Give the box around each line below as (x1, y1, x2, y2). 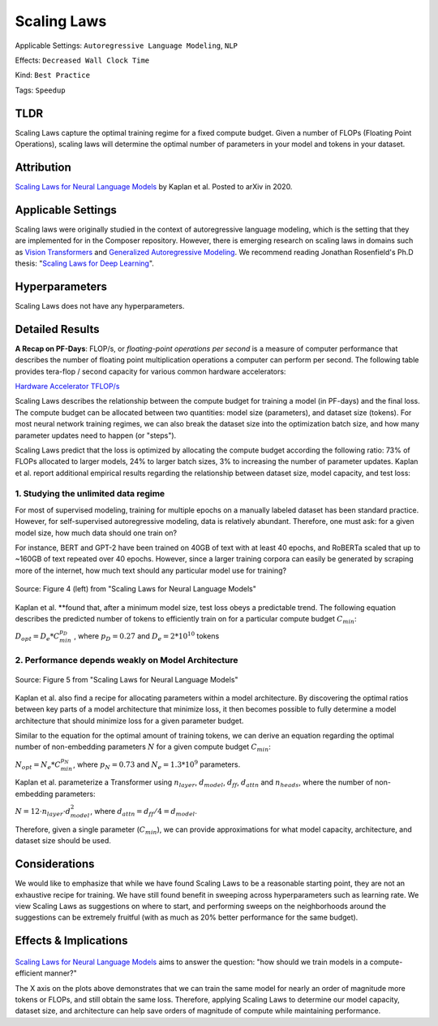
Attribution (15, 160, 72, 174)
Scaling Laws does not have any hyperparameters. (15, 301, 185, 310)
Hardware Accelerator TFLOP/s (15, 381, 120, 391)
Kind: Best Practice (15, 70, 91, 80)
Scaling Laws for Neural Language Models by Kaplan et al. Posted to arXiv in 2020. (15, 181, 293, 191)
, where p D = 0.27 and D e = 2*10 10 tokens (74, 630, 220, 643)
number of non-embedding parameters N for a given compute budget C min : (15, 742, 272, 754)
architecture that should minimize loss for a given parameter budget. (15, 716, 244, 725)
